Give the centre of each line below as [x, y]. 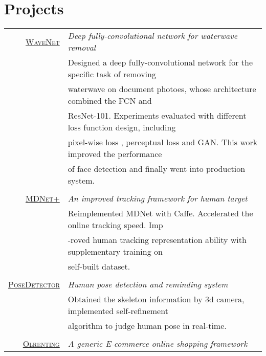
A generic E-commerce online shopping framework [158, 344]
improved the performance [115, 154]
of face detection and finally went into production [157, 169]
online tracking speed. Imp [115, 225]
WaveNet [43, 41]
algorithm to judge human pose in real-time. [147, 326]
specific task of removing [112, 74]
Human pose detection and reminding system [148, 284]
